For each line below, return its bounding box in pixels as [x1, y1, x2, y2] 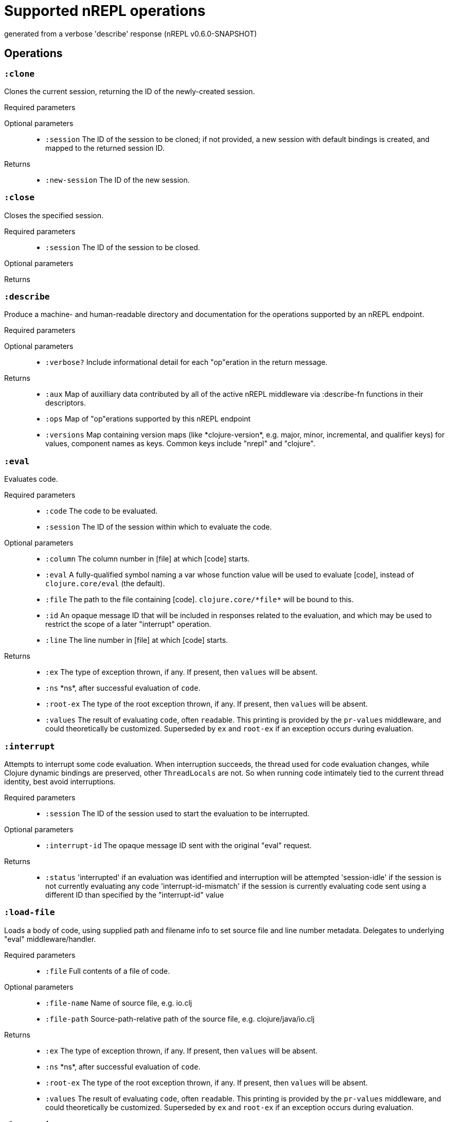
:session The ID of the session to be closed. [45, 242, 200, 252]
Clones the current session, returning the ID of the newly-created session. [4, 86, 255, 96]
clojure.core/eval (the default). [45, 579, 165, 588]
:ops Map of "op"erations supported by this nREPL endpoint [45, 414, 251, 424]
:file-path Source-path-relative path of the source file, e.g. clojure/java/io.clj [45, 1014, 315, 1023]
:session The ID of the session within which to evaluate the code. [45, 522, 272, 532]
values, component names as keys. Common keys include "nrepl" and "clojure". [45, 439, 315, 448]
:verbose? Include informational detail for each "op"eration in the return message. [45, 358, 328, 367]
